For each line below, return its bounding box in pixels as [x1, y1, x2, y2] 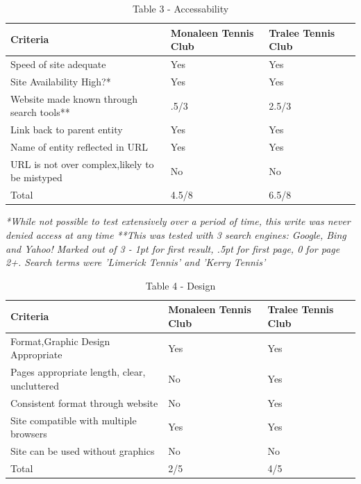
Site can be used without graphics [10, 443, 155, 458]
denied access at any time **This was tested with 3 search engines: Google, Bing [6, 227, 346, 242]
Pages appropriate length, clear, [10, 365, 146, 379]
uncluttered [10, 378, 60, 392]
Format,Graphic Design [10, 333, 110, 348]
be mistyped [10, 170, 62, 185]
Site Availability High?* [10, 74, 111, 88]
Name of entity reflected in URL [10, 140, 148, 153]
